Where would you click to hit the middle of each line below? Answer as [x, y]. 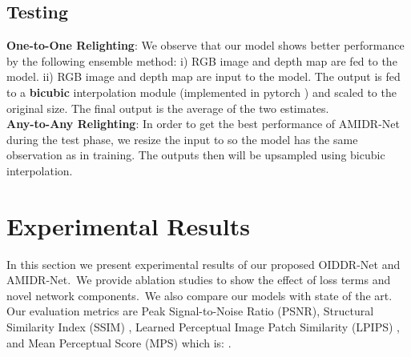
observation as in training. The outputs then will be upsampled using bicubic [196, 155]
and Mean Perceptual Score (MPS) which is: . [119, 342]
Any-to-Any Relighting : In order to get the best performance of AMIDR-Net [203, 124]
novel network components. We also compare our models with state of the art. [199, 295]
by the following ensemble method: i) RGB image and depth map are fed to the [202, 60]
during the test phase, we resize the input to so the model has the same [182, 139]
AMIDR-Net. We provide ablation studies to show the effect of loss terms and [199, 280]
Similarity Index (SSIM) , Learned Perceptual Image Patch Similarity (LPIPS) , [203, 327]
